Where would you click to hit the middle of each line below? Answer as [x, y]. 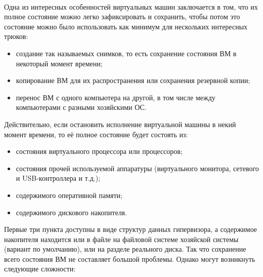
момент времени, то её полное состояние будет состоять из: [96, 134]
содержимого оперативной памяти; [69, 195]
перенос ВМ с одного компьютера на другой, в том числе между [116, 97]
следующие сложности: [40, 269]
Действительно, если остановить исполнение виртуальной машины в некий [120, 124]
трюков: [16, 36]
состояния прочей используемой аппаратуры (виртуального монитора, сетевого [137, 168]
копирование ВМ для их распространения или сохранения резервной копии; [133, 80]
